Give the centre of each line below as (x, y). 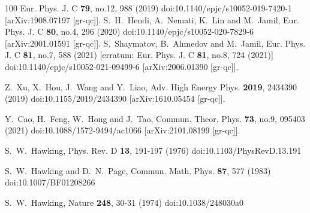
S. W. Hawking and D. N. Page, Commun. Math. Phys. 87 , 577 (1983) (138, 170)
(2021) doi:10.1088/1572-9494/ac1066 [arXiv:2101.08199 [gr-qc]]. (123, 130)
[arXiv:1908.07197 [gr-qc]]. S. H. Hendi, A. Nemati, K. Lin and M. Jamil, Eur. (152, 19)
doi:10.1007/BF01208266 (50, 182)
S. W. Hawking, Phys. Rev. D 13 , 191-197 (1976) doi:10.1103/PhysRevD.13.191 (153, 150)
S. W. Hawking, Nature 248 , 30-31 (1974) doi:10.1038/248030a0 (124, 202)
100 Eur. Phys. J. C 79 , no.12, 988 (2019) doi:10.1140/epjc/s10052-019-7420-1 (148, 8)
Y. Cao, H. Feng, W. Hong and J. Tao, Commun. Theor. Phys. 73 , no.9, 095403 (155, 118)
